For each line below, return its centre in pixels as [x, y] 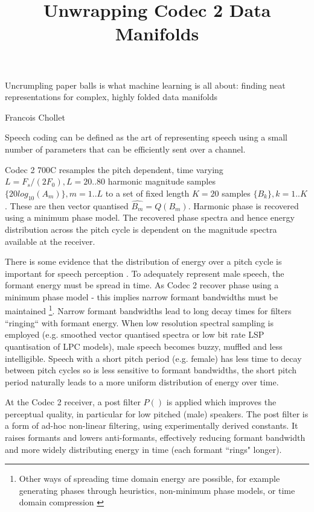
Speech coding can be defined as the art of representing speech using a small [146, 137]
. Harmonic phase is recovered [243, 205]
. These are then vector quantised [67, 205]
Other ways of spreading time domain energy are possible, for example [149, 479]
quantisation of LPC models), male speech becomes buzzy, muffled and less [144, 346]
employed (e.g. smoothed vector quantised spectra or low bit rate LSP [135, 334]
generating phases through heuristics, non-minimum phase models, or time [157, 490]
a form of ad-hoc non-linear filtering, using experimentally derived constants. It [152, 425]
